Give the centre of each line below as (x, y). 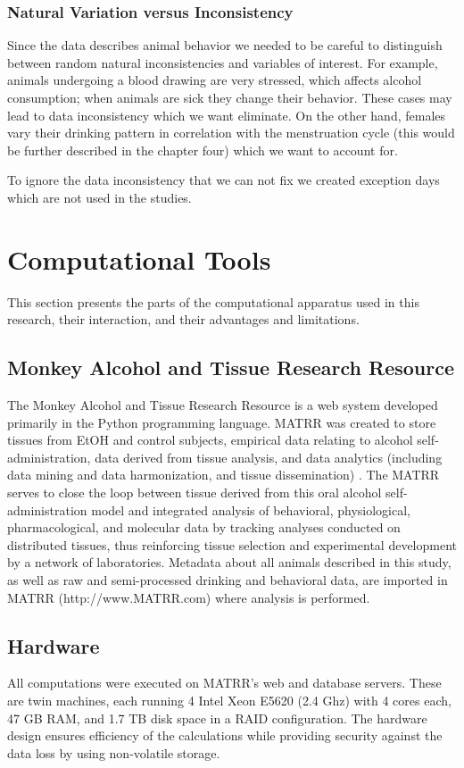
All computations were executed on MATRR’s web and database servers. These (224, 683)
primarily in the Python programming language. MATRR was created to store (222, 422)
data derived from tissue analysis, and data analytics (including (269, 457)
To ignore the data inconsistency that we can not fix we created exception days (224, 180)
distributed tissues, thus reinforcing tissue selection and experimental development (232, 544)
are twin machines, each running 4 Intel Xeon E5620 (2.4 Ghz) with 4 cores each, (229, 700)
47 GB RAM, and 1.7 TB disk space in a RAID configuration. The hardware (217, 718)
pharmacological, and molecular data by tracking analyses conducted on (204, 527)
